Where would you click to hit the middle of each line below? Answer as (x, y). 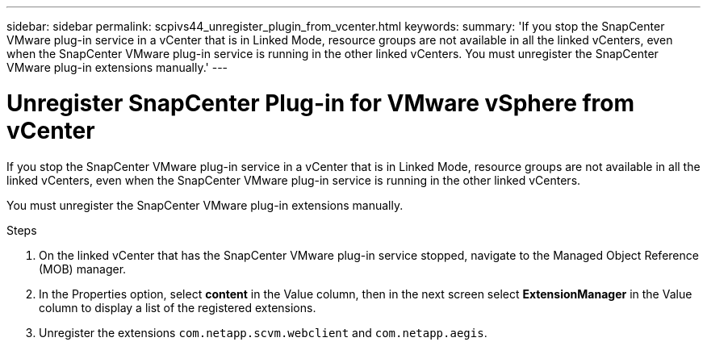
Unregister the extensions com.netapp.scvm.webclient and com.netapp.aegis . (263, 332)
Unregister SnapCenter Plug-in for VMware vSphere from (321, 103)
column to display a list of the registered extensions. (178, 307)
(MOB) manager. (83, 269)
